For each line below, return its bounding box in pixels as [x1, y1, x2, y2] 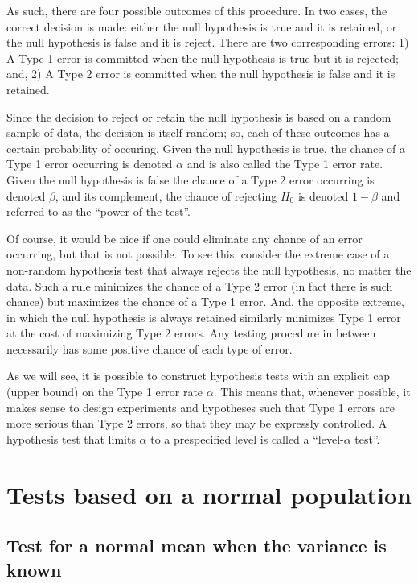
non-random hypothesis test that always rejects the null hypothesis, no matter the [6, 261, 412, 278]
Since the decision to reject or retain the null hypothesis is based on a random [6, 108, 391, 125]
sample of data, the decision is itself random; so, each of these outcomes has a [6, 124, 390, 141]
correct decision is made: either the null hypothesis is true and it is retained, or [6, 18, 397, 35]
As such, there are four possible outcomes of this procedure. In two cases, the [6, 2, 387, 19]
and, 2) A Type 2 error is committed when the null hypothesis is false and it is [6, 65, 395, 82]
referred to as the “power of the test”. [6, 203, 191, 220]
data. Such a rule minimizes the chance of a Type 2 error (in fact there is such [6, 277, 393, 294]
